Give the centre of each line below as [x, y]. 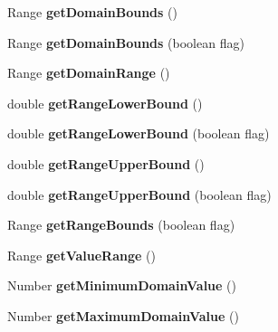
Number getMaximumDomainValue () [123, 315]
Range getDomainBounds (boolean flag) [126, 42]
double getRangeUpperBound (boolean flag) [139, 194]
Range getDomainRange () [89, 73]
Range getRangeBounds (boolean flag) [121, 225]
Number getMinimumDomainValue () [122, 285]
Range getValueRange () [81, 255]
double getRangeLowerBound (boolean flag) [139, 133]
